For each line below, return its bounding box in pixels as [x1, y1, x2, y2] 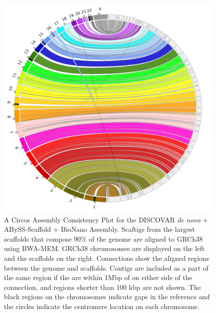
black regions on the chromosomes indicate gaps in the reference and [4, 291, 210, 302]
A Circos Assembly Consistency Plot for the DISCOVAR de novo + [4, 214, 208, 224]
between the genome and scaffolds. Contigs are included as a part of [4, 262, 209, 273]
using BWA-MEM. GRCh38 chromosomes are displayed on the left [4, 243, 205, 253]
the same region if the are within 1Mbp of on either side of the [4, 272, 192, 282]
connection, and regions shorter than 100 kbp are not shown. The [4, 282, 201, 292]
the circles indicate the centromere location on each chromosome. [4, 301, 200, 311]
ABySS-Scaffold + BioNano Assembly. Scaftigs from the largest [4, 224, 195, 234]
